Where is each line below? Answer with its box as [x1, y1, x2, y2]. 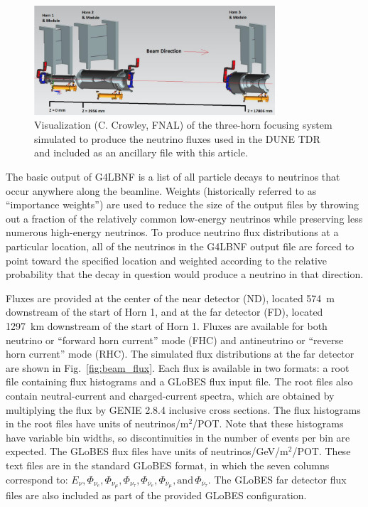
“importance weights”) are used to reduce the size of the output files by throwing [6, 197, 359, 212]
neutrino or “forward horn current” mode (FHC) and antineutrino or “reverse [6, 332, 344, 347]
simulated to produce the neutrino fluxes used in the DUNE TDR [34, 131, 320, 146]
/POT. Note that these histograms [193, 416, 344, 431]
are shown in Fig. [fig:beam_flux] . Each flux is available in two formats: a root [6, 360, 350, 375]
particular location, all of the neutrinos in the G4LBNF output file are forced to [6, 239, 355, 254]
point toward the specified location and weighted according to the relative [6, 252, 328, 267]
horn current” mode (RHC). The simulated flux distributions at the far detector [6, 346, 355, 361]
